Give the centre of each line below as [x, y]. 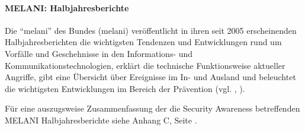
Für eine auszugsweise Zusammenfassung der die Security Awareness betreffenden [152, 108]
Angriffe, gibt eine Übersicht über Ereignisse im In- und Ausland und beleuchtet [150, 77]
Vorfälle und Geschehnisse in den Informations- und [99, 53]
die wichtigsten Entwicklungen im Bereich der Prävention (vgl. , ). [125, 88]
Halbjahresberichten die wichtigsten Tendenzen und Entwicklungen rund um [143, 42]
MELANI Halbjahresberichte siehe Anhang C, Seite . [101, 120]
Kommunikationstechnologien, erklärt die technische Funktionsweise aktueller [145, 65]
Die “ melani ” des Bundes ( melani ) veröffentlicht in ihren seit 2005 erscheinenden [151, 30]
